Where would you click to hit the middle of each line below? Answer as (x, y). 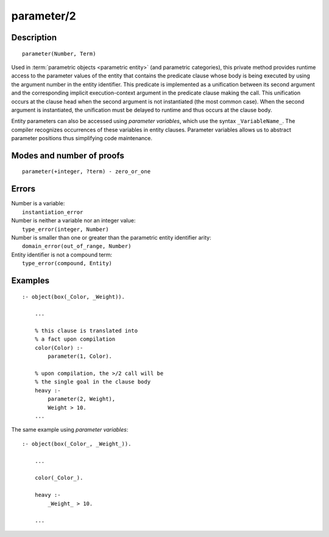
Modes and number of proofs (68, 155)
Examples (30, 280)
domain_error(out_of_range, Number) (77, 246)
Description (34, 37)
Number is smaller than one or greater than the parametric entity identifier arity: (111, 237)
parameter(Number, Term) (59, 54)
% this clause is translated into (86, 331)
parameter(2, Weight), (82, 399)
